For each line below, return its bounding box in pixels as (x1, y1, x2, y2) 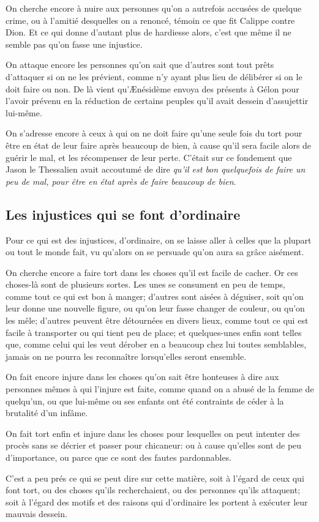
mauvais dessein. (6, 507, 67, 520)
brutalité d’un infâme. (6, 406, 88, 419)
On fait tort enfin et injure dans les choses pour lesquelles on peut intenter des (6, 427, 300, 439)
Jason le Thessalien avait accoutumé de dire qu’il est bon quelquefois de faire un (6, 163, 306, 176)
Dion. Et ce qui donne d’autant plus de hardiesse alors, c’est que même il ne (6, 26, 291, 39)
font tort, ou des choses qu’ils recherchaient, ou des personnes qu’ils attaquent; (6, 483, 301, 496)
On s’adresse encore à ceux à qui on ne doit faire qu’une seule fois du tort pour (6, 127, 302, 140)
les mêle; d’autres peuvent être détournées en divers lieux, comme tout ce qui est (6, 314, 309, 327)
